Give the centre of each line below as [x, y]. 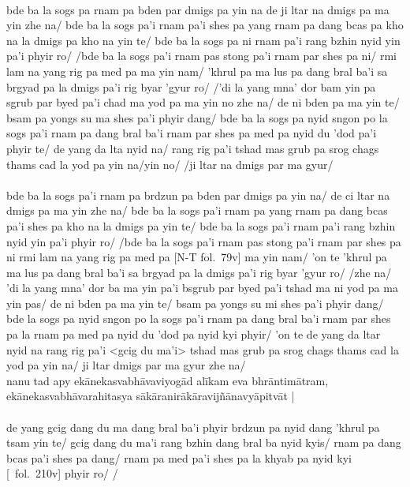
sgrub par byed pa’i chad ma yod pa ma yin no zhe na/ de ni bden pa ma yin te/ [203, 102]
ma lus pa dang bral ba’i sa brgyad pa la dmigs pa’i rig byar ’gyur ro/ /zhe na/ [199, 272]
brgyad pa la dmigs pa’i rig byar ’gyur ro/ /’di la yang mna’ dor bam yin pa [191, 86]
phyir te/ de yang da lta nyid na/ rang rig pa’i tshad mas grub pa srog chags [193, 148]
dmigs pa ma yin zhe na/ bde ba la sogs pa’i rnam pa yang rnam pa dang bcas [197, 210]
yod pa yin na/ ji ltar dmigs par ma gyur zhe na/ [126, 365]
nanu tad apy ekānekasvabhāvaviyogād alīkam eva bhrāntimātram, [168, 380]
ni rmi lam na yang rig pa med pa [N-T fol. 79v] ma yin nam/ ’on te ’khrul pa [197, 257]
